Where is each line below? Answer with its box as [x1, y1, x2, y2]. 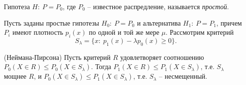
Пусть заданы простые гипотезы [4, 17, 99, 28]
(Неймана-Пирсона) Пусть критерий [4, 52, 111, 62]
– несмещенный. [159, 71, 207, 81]
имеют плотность [12, 27, 63, 37]
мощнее [4, 71, 27, 81]
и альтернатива [137, 17, 181, 28]
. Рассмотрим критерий [166, 27, 234, 37]
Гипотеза [4, 1, 30, 11]
